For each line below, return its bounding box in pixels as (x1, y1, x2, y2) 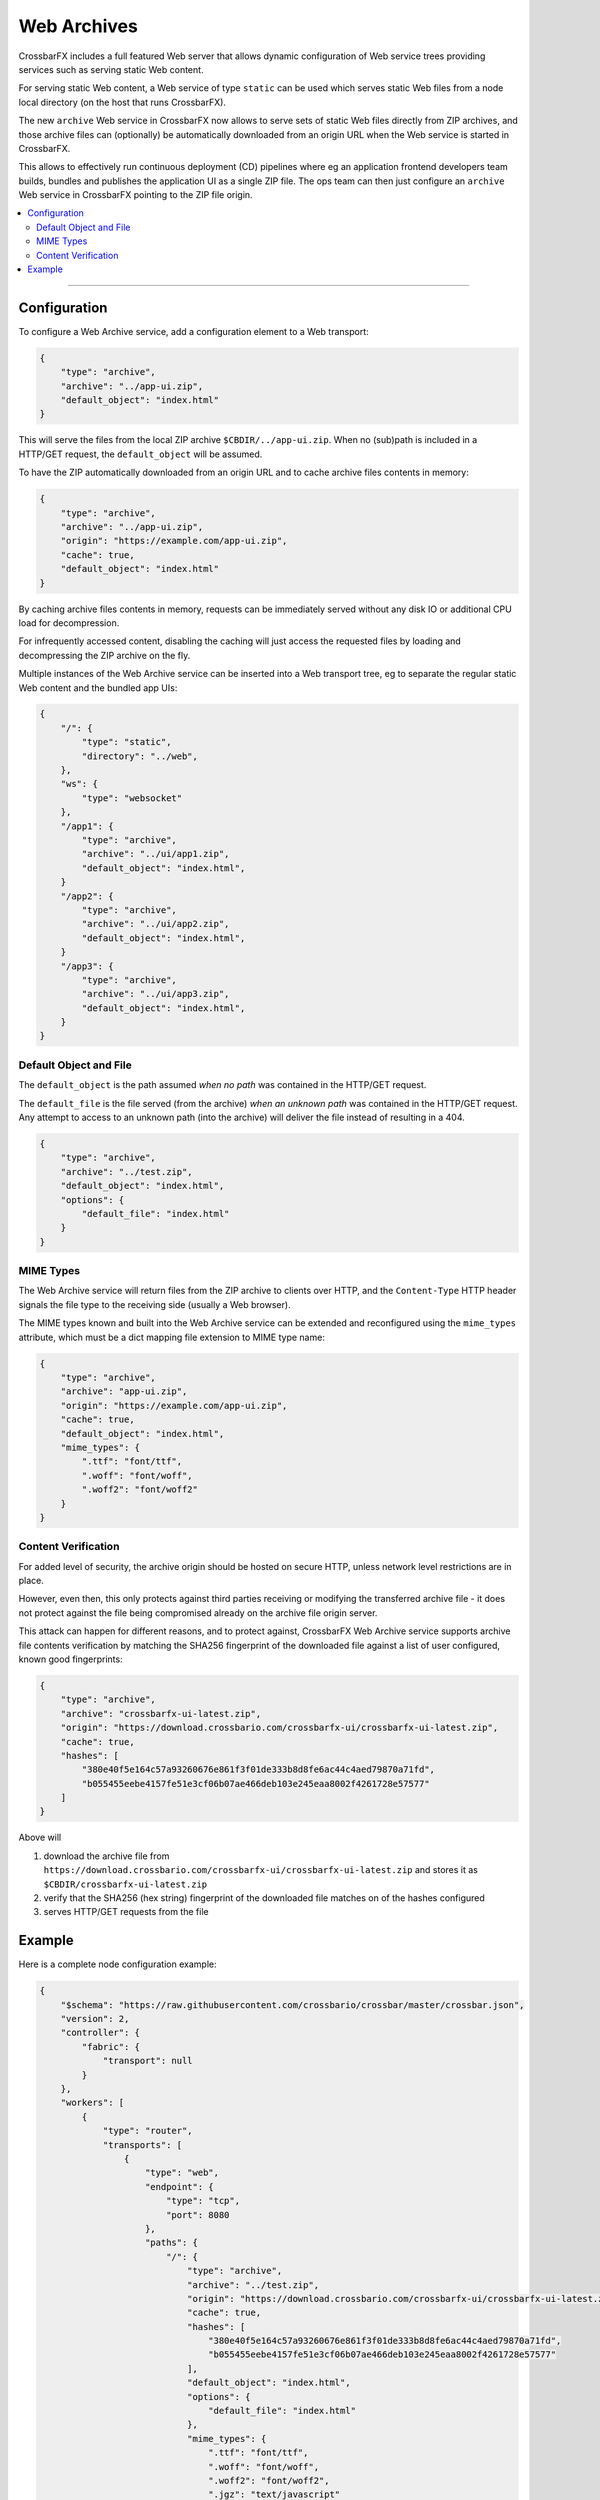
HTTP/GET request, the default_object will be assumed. (18, 448, 263, 460)
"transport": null (102, 2055, 194, 2067)
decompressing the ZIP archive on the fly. (18, 649, 191, 661)
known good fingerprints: (18, 1653, 124, 1665)
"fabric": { (81, 2041, 140, 2052)
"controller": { (60, 2027, 140, 2039)
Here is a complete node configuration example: (18, 1958, 217, 1970)
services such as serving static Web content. (18, 63, 204, 75)
